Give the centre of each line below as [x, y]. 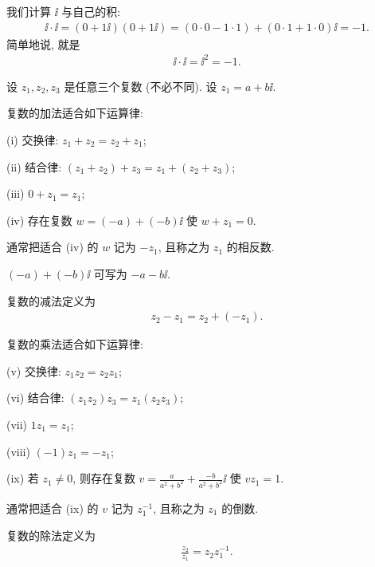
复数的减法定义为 [51, 300]
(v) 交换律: [34, 370]
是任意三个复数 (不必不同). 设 [141, 86]
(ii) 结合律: [34, 166]
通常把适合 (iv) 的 [53, 247]
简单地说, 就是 [43, 43]
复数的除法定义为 [51, 535]
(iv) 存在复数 [39, 220]
